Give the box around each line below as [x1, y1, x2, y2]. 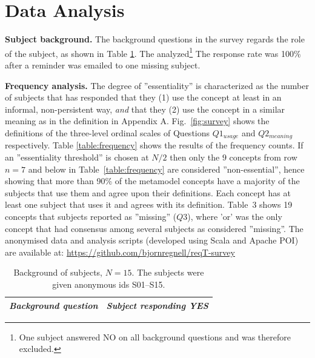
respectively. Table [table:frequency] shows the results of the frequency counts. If [5, 139, 303, 151]
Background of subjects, [13, 266, 103, 279]
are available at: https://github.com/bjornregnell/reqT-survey [5, 245, 235, 258]
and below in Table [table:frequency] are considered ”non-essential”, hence [28, 162, 305, 175]
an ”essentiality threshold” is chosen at [5, 150, 149, 163]
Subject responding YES [106, 299, 208, 311]
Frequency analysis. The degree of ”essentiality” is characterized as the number [5, 79, 309, 91]
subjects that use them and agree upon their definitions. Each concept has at [5, 186, 291, 199]
